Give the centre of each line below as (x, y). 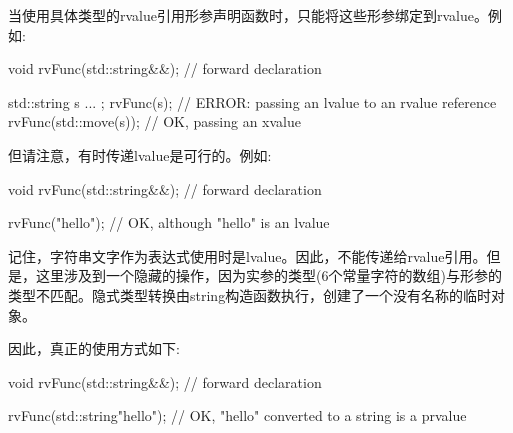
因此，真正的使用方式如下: (94, 348)
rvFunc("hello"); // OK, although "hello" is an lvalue (169, 222)
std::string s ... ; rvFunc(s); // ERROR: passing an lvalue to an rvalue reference (252, 101)
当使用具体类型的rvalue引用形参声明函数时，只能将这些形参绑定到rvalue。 (248, 15)
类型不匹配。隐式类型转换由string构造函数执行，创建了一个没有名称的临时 (250, 294)
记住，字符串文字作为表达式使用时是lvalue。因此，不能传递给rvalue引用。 (247, 255)
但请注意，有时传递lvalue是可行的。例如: (140, 154)
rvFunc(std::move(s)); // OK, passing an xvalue (155, 121)
